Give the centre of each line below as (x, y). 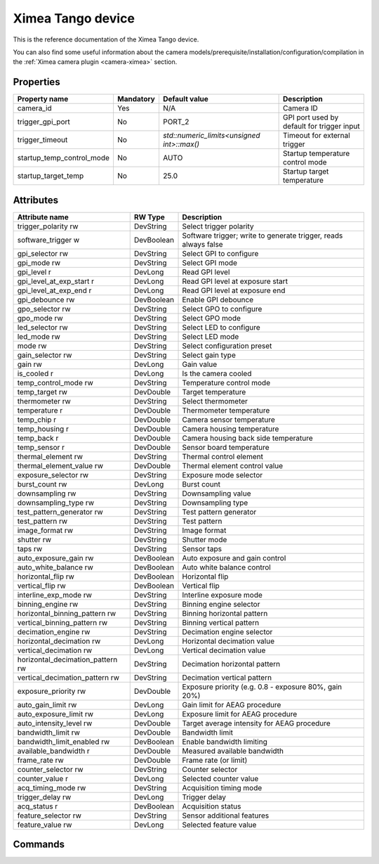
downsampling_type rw (56, 503)
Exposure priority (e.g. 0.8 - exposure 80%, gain (262, 687)
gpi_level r (34, 272)
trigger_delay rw (44, 797)
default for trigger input (322, 127)
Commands (39, 845)
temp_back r (38, 438)
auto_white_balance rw (55, 567)
